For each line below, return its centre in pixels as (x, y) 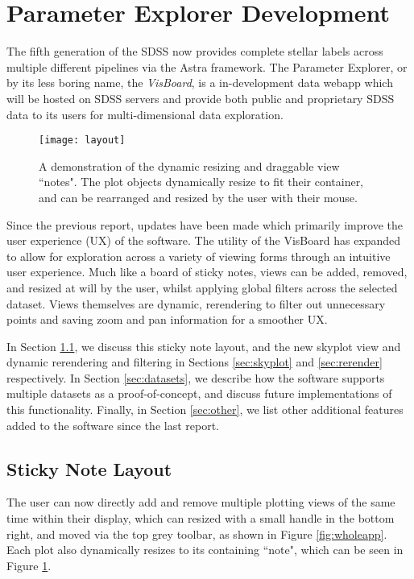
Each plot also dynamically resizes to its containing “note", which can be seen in (205, 550)
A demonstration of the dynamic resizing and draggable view (189, 165)
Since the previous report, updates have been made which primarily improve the (205, 224)
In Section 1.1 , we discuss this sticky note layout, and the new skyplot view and (204, 346)
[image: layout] (82, 141)
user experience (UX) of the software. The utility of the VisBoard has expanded (204, 240)
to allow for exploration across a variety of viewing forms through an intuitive (199, 256)
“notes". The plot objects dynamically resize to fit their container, (201, 182)
